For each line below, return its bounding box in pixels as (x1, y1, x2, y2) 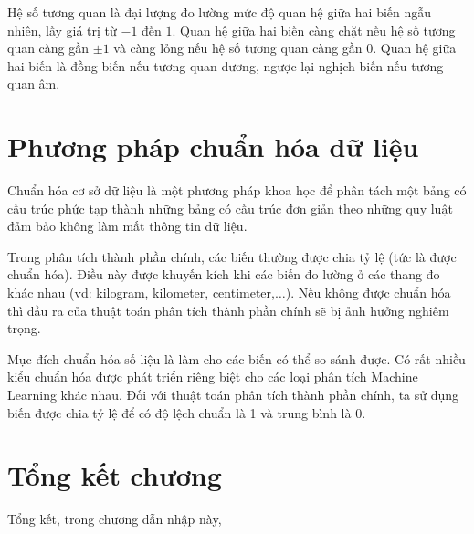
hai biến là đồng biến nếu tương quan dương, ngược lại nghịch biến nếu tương (7, 56, 444, 75)
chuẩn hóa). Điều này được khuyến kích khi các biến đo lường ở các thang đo (7, 265, 440, 284)
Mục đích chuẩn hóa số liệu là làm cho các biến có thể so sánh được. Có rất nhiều (7, 349, 466, 368)
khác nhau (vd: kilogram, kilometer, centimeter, (7, 283, 275, 302)
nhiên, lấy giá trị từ (7, 20, 117, 39)
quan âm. (7, 74, 60, 93)
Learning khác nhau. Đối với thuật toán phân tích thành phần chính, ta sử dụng (7, 385, 459, 404)
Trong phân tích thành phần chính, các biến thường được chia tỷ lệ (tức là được (7, 246, 457, 266)
